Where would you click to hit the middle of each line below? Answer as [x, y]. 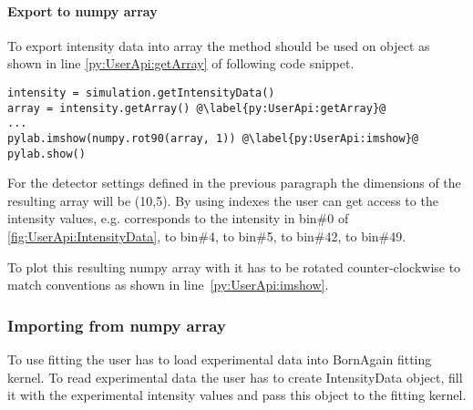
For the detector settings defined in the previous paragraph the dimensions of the [234, 183]
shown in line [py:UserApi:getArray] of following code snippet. [181, 63]
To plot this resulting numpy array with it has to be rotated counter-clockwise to [234, 266]
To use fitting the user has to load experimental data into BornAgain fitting [220, 359]
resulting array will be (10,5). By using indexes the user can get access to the [223, 200]
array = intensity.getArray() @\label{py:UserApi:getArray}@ [197, 108]
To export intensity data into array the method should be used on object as [219, 45]
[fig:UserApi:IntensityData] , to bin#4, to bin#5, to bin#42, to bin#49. [207, 236]
